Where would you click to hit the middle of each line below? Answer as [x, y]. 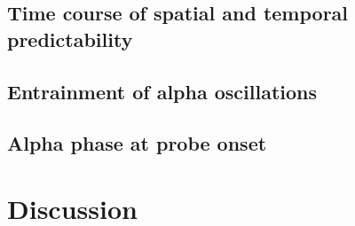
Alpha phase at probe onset [137, 143]
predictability [70, 39]
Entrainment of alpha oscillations [162, 91]
